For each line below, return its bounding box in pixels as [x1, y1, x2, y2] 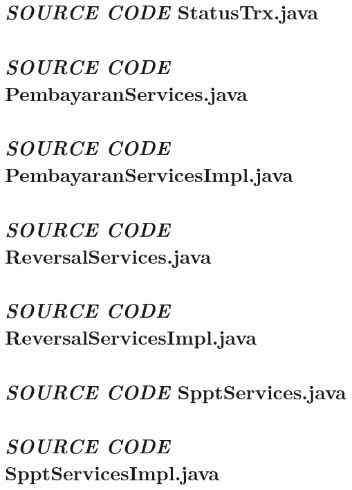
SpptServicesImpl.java [5, 458, 220, 487]
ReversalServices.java [5, 241, 212, 269]
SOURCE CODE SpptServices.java [5, 376, 346, 406]
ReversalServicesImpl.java [5, 323, 257, 351]
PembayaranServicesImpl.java [5, 160, 293, 188]
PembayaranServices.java [5, 78, 248, 107]
